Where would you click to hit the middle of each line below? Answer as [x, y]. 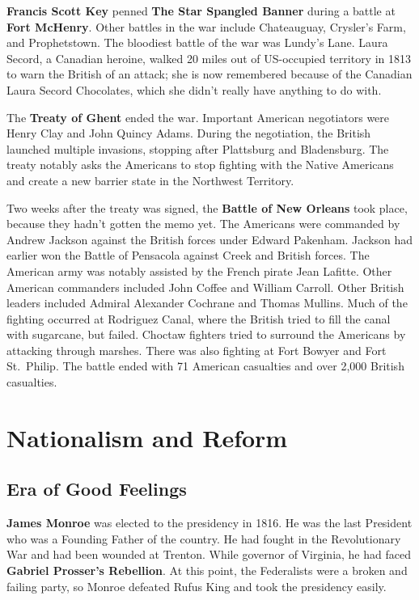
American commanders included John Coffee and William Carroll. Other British [205, 287]
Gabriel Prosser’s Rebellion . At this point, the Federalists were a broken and [207, 570]
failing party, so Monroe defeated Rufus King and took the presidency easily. [197, 586]
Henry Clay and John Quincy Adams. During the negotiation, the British [189, 133]
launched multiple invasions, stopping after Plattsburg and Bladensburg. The [198, 148]
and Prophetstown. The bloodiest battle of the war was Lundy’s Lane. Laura [197, 42]
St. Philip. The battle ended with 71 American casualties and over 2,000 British [205, 366]
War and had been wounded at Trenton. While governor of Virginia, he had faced [209, 554]
